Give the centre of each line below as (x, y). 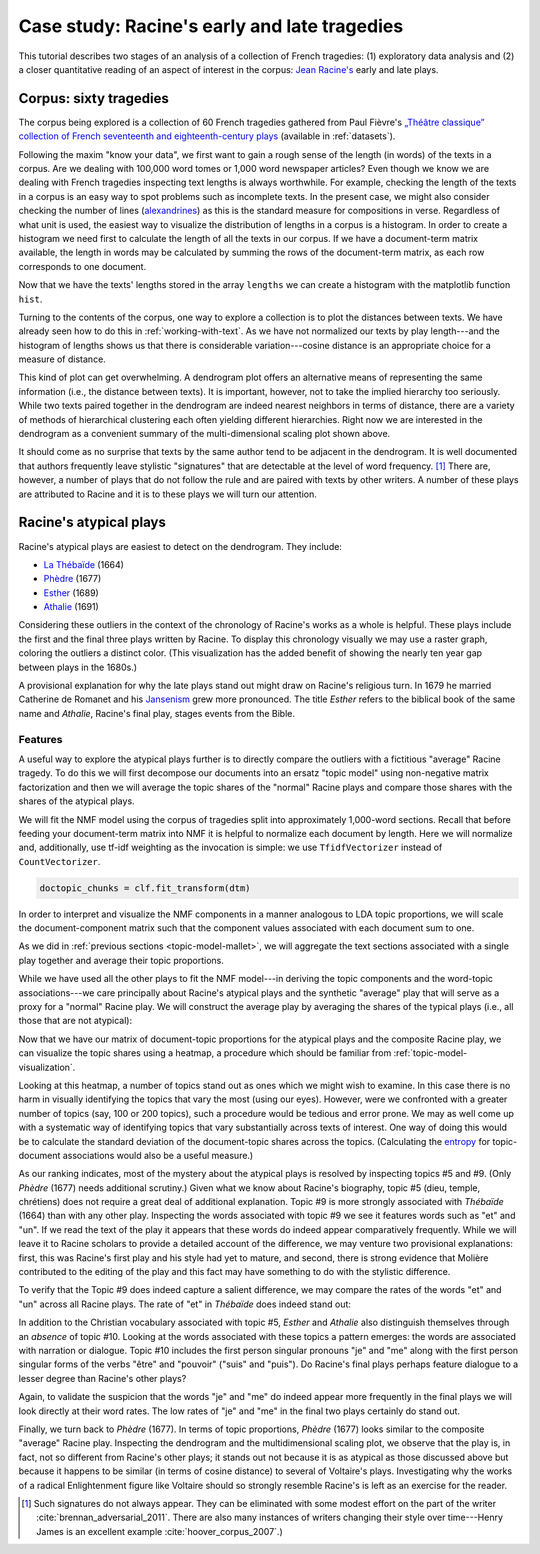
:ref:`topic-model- (430, 1053)
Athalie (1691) (71, 607)
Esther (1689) (71, 592)
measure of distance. (62, 359)
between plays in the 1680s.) (78, 667)
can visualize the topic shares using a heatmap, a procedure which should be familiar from (205, 1053)
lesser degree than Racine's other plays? (102, 1378)
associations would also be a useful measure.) (158, 1155)
